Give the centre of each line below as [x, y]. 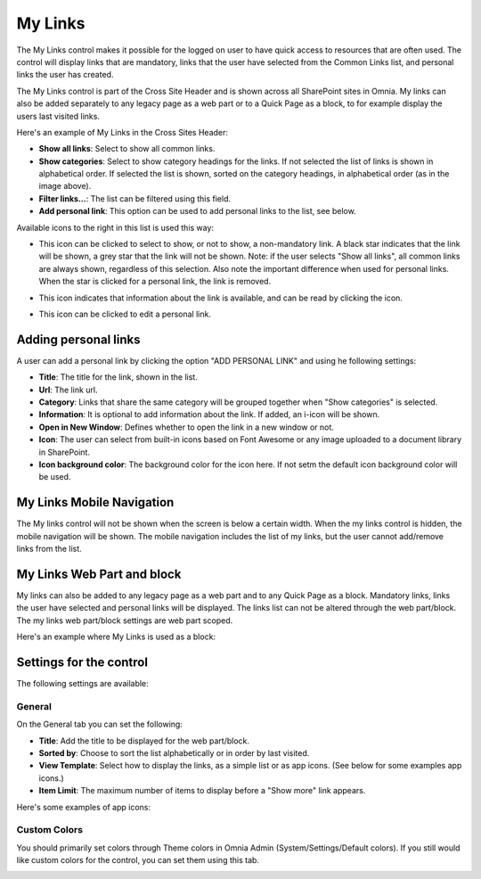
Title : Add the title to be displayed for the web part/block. [144, 741]
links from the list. [49, 549]
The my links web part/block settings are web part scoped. [125, 620]
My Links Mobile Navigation [95, 502]
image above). [65, 186]
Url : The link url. [68, 390]
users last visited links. [58, 116]
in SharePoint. [65, 452]
